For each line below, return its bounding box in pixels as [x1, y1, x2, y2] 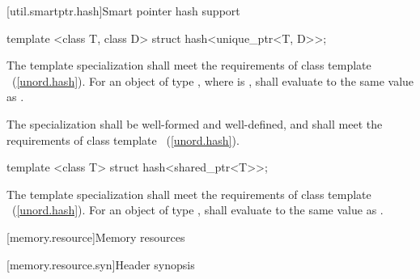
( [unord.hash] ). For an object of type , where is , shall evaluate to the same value [11, 72, 414, 89]
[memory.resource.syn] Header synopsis [6, 256, 195, 273]
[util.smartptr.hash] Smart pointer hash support [6, 2, 240, 19]
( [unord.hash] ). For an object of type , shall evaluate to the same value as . [11, 201, 384, 218]
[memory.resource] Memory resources [6, 228, 185, 245]
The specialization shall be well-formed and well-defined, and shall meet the [6, 115, 383, 132]
